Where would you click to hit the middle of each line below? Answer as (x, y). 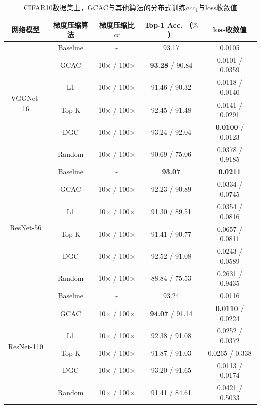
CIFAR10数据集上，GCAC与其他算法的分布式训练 (104, 7)
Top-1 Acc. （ (168, 24)
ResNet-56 (26, 227)
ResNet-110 (25, 346)
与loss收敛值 (218, 7)
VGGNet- (26, 98)
